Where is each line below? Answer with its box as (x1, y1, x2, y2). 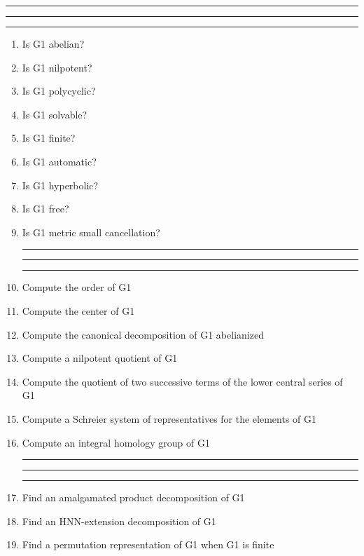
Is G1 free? (22, 201, 69, 216)
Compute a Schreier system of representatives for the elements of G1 (22, 411, 317, 426)
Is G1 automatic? (22, 154, 97, 168)
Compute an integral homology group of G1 (22, 435, 210, 449)
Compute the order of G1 (22, 280, 132, 294)
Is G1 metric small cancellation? (22, 224, 160, 239)
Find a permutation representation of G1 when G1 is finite (22, 537, 274, 552)
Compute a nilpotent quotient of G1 (22, 351, 178, 365)
